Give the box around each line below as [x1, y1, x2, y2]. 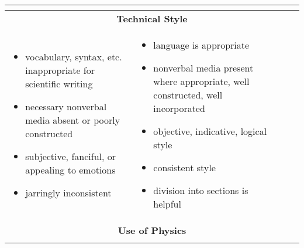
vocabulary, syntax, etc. [25, 49, 122, 63]
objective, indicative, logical [153, 124, 267, 138]
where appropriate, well [153, 74, 250, 88]
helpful [153, 197, 181, 210]
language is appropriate [153, 38, 250, 52]
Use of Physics [118, 223, 186, 237]
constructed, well [153, 88, 223, 101]
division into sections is [153, 184, 248, 197]
